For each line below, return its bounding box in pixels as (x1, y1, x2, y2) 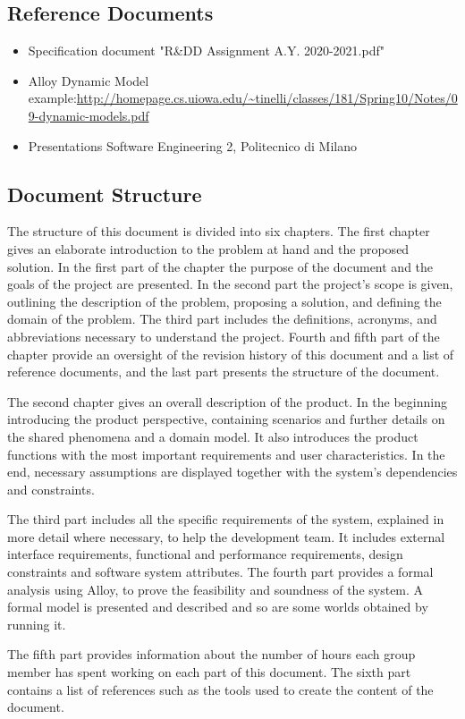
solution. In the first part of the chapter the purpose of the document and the (7, 257, 434, 275)
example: (28, 89, 77, 107)
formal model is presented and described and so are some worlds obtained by (7, 597, 428, 616)
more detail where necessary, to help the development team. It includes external (7, 527, 445, 546)
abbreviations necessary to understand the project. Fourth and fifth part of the (7, 326, 440, 345)
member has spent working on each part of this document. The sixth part (7, 663, 411, 681)
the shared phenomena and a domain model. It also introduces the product (7, 427, 418, 445)
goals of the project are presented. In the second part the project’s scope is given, (7, 275, 453, 293)
